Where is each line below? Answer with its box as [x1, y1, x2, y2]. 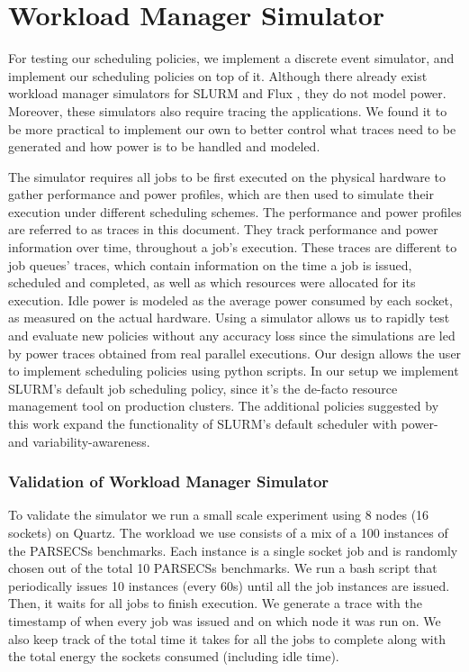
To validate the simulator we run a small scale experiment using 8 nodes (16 [8, 505, 429, 524]
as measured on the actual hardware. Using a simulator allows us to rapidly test [8, 308, 450, 327]
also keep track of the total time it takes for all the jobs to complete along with [8, 629, 446, 648]
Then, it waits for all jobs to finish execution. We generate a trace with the [8, 594, 422, 613]
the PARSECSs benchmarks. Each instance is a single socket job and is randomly [8, 540, 458, 559]
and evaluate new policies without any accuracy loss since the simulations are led [8, 326, 455, 345]
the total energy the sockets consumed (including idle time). [8, 647, 339, 666]
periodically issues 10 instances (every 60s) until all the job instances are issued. [8, 576, 450, 595]
